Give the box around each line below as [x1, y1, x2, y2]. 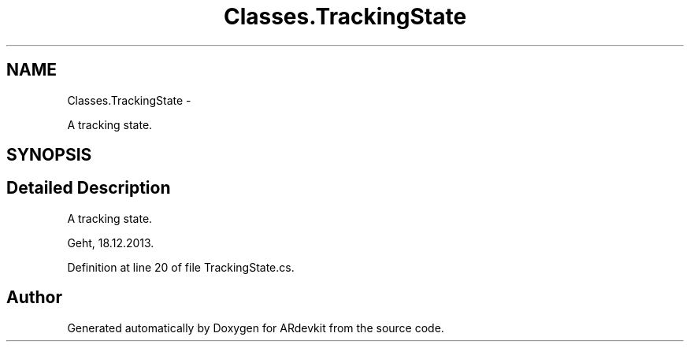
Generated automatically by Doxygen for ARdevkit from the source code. [67, 320, 444, 335]
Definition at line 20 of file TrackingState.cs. [67, 260, 295, 274]
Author [6, 287, 62, 308]
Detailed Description [6, 178, 171, 198]
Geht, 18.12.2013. [67, 235, 154, 250]
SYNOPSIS [6, 145, 92, 165]
